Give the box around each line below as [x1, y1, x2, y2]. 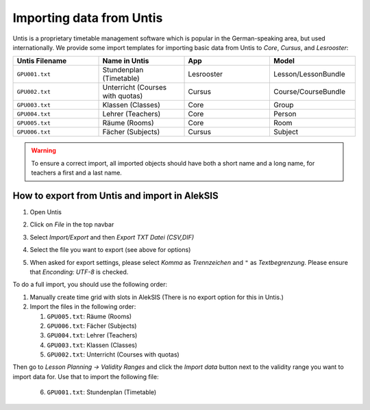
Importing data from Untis [12, 10, 163, 25]
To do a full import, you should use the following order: [12, 281, 168, 289]
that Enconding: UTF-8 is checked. [29, 268, 129, 276]
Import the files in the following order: [29, 303, 136, 311]
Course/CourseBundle [273, 87, 346, 97]
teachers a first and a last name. [31, 168, 123, 177]
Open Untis [29, 208, 62, 216]
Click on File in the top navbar [29, 220, 114, 229]
